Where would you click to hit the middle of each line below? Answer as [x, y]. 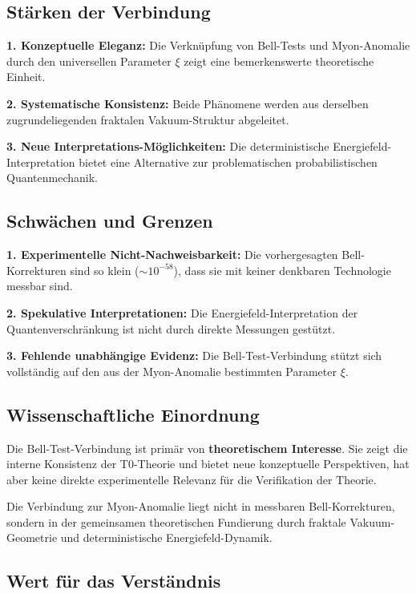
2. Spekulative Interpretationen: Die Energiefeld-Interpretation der [182, 312]
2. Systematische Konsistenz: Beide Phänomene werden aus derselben [188, 103]
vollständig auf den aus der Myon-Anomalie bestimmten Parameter [172, 371]
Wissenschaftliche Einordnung [133, 414]
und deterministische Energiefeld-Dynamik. [166, 537]
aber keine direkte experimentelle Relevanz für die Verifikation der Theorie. [192, 479]
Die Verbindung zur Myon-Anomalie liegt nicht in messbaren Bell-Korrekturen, [201, 506]
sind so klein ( [105, 270]
